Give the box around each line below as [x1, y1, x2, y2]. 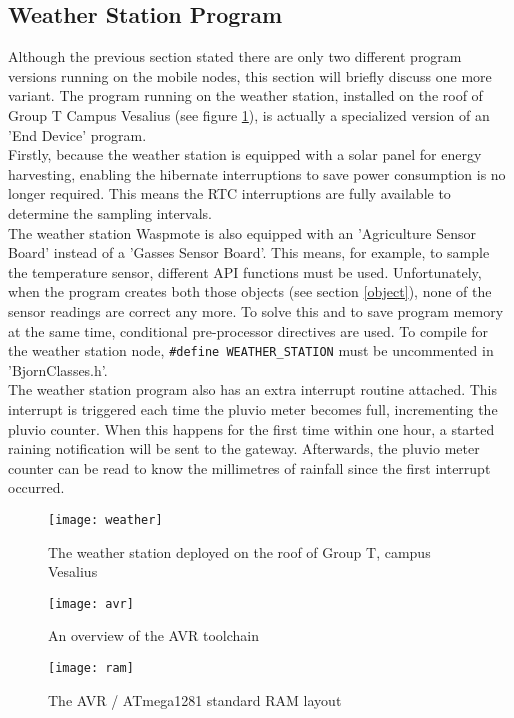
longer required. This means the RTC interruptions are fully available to [8, 183, 451, 204]
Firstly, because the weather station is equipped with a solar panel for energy [8, 144, 482, 165]
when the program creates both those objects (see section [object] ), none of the [8, 281, 492, 302]
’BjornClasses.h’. [8, 359, 108, 380]
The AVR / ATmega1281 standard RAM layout [48, 689, 342, 710]
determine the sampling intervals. [8, 202, 213, 223]
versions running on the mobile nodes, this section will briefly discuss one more [8, 65, 492, 86]
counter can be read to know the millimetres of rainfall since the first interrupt [8, 457, 491, 478]
